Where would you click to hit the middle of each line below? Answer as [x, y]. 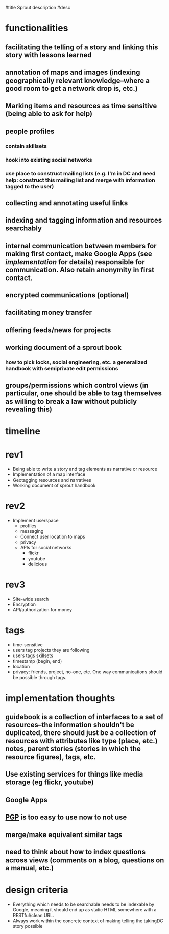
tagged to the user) [30, 186]
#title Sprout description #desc [38, 7]
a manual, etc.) [30, 868]
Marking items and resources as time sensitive [81, 106]
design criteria [37, 890]
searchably [24, 228]
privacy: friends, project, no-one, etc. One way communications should [88, 672]
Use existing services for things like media [74, 774]
